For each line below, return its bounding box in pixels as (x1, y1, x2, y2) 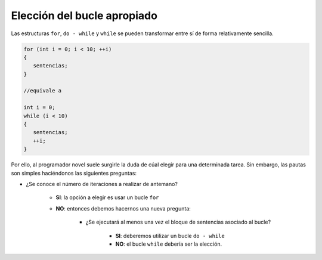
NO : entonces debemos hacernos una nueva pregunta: (55, 205, 191, 212)
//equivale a (23, 87, 62, 94)
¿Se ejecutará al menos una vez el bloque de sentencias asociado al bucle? (85, 218, 271, 226)
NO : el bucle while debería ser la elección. (115, 240, 222, 247)
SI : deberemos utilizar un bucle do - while (115, 232, 225, 239)
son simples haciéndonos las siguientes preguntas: (11, 169, 137, 177)
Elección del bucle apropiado (11, 9, 158, 22)
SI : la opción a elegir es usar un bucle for (55, 194, 159, 201)
